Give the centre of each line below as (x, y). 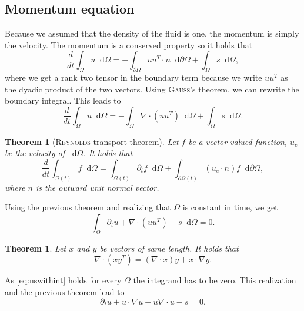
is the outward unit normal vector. (97, 187)
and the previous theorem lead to (65, 291)
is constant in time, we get (230, 207)
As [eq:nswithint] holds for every (63, 280)
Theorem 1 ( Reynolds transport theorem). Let (92, 141)
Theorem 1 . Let (36, 248)
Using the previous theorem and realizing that (88, 207)
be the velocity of (35, 153)
